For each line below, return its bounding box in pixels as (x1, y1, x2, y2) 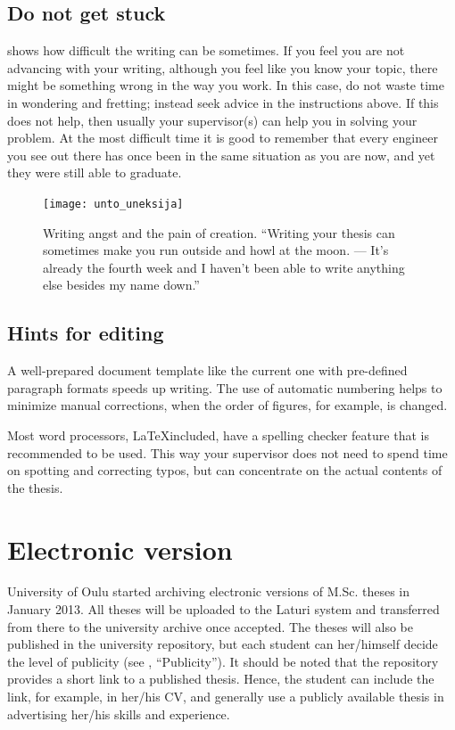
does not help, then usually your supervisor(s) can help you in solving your (7, 111, 418, 129)
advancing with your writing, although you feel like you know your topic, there (7, 58, 438, 77)
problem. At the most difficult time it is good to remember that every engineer (7, 128, 438, 147)
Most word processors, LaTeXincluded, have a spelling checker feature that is (7, 425, 429, 444)
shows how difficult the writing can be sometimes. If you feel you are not (7, 41, 405, 60)
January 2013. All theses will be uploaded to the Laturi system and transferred (7, 600, 440, 619)
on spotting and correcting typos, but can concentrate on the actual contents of (7, 461, 443, 480)
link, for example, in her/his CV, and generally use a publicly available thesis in (7, 687, 444, 706)
